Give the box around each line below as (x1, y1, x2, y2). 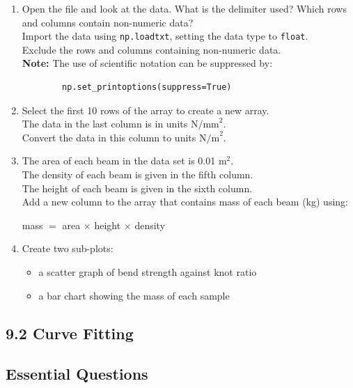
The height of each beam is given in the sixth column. (22, 180, 253, 195)
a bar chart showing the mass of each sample (38, 288, 230, 302)
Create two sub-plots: (22, 241, 113, 256)
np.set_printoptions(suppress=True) (62, 82, 232, 93)
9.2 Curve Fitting (6, 322, 134, 343)
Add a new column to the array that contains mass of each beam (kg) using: (22, 194, 348, 209)
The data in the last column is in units (22, 116, 188, 131)
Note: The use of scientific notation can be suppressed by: (22, 56, 273, 70)
